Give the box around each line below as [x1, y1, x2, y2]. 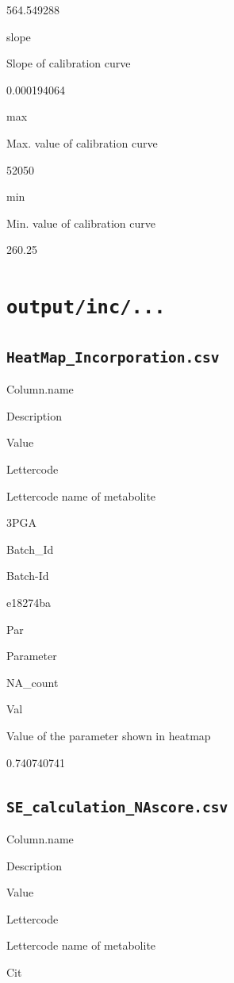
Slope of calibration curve [6, 55, 131, 71]
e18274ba [6, 593, 51, 610]
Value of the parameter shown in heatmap [6, 727, 211, 743]
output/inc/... [6, 296, 166, 319]
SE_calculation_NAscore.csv [6, 798, 228, 816]
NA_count [6, 674, 59, 690]
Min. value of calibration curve [6, 214, 155, 231]
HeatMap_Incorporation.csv [6, 348, 220, 366]
